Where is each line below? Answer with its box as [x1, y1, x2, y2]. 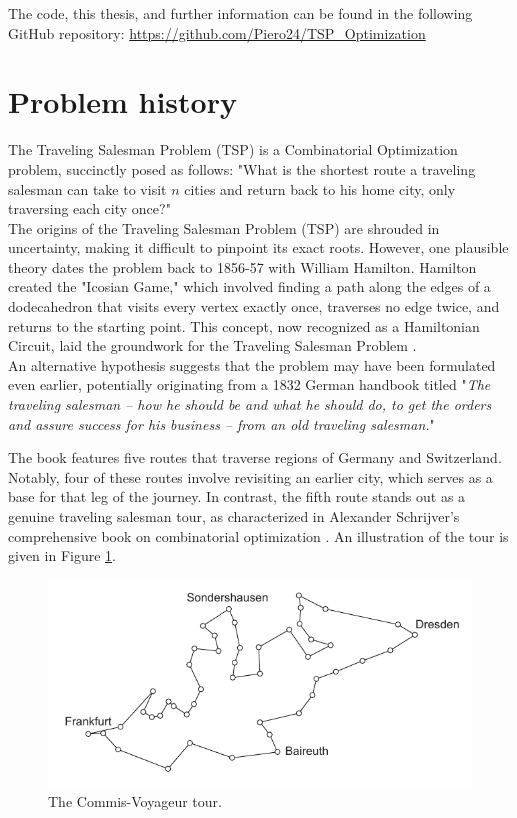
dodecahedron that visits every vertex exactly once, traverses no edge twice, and [8, 296, 500, 317]
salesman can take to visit [8, 178, 167, 199]
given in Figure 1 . [8, 545, 116, 566]
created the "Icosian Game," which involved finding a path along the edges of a [8, 276, 491, 297]
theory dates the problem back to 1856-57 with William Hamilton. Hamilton [8, 256, 477, 277]
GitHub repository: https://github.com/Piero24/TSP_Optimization [8, 22, 426, 43]
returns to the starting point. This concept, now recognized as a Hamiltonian [8, 315, 480, 336]
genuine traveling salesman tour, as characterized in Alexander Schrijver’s [8, 506, 460, 526]
